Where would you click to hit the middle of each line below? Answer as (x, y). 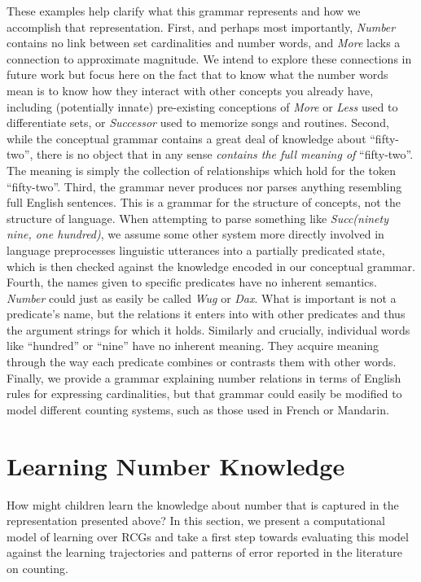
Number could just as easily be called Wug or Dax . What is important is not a (202, 298)
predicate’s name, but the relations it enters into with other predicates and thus (206, 314)
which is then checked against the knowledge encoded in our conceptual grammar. (211, 266)
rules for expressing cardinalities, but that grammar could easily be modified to (204, 394)
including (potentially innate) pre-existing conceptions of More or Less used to (202, 106)
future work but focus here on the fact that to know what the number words (197, 74)
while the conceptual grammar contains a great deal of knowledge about (186, 138)
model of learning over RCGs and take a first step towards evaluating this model (208, 536)
